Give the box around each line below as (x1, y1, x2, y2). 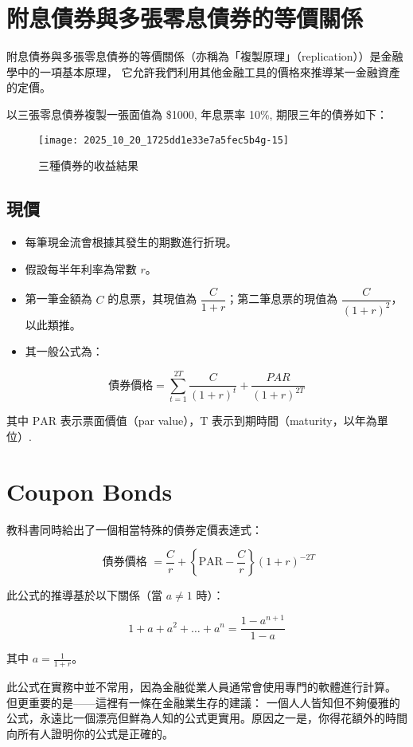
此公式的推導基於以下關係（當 (6, 587, 162, 603)
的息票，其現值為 (107, 290, 197, 307)
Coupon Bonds (6, 474, 173, 507)
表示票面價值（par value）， (60, 412, 201, 429)
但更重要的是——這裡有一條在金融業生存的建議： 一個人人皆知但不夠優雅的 (6, 694, 400, 710)
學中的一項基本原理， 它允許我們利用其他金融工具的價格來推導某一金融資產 (6, 63, 400, 80)
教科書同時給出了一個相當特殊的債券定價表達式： (6, 521, 263, 537)
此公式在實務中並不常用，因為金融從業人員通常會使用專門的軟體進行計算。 (6, 678, 396, 694)
